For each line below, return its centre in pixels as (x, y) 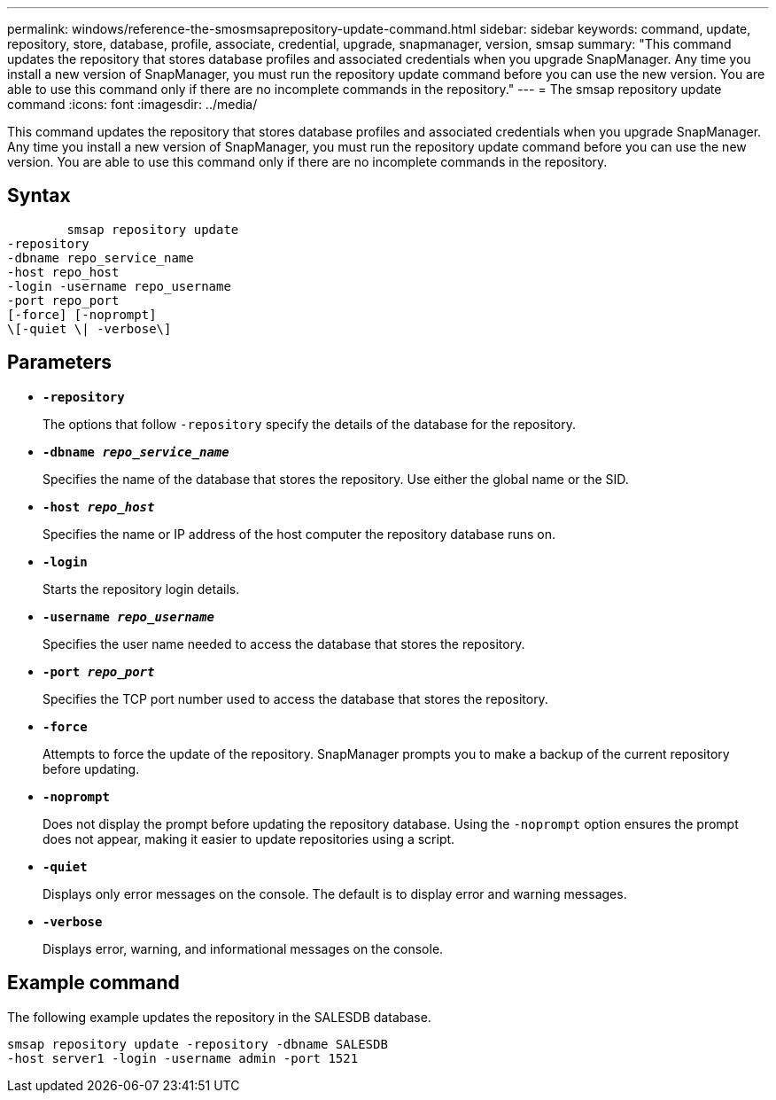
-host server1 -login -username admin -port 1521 (183, 1058)
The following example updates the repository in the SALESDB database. (219, 1017)
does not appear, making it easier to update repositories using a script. (249, 839)
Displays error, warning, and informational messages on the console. (243, 948)
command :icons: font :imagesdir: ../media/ (132, 104)
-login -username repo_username (119, 286)
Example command (93, 983)
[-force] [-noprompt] (82, 314)
